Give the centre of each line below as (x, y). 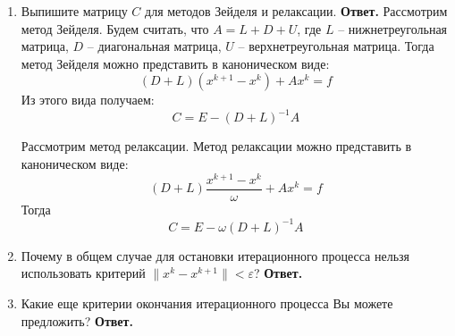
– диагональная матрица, (154, 46)
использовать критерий (83, 273)
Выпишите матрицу (74, 11)
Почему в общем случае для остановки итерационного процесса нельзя (215, 255)
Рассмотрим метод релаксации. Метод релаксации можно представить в (216, 146)
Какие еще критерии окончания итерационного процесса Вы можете (207, 303)
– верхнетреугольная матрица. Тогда (336, 46)
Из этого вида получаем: (88, 100)
